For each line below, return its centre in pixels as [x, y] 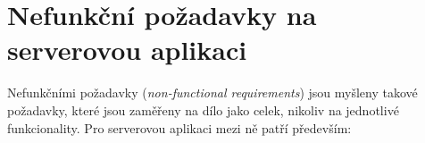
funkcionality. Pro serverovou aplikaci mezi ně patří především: [179, 127]
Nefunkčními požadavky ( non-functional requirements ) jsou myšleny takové [212, 93]
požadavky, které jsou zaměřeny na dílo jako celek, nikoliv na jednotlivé [203, 109]
